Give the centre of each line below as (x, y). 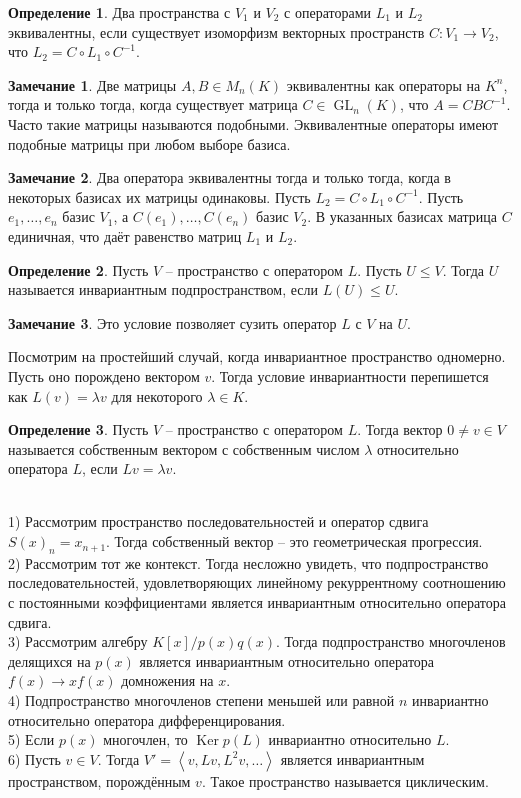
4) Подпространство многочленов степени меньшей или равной (201, 700)
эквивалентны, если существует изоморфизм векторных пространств (216, 31)
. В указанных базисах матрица (402, 216)
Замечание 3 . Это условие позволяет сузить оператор (172, 322)
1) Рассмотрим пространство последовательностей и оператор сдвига (218, 521)
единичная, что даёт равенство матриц (125, 235)
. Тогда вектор (400, 429)
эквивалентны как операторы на (383, 84)
